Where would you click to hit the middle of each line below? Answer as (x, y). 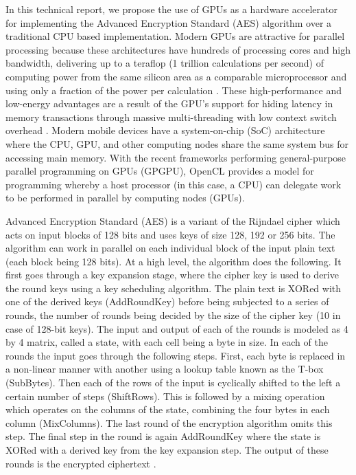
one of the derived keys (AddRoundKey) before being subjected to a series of (167, 301)
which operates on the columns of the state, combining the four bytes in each (168, 409)
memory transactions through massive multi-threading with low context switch (171, 117)
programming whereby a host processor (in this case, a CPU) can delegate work (174, 184)
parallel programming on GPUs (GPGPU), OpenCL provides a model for (160, 171)
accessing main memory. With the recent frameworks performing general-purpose (176, 157)
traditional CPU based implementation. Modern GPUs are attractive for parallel (175, 36)
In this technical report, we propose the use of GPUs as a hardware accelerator (171, 9)
